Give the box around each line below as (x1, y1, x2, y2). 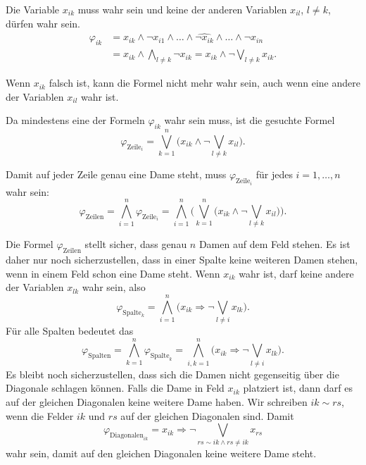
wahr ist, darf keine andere (239, 266, 354, 280)
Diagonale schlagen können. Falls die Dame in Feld (6, 380, 225, 395)
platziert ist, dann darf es (243, 380, 353, 395)
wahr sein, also (82, 280, 146, 294)
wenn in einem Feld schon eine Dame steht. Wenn (6, 266, 220, 280)
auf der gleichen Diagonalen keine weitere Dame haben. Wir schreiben (6, 394, 308, 409)
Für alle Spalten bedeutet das (6, 323, 134, 338)
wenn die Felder (6, 408, 74, 423)
